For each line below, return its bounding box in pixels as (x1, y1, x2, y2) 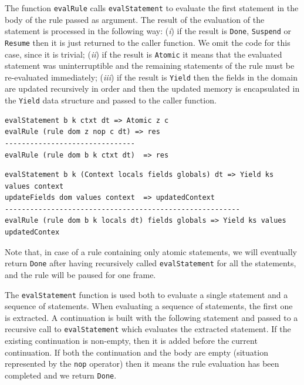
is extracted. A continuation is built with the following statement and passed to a (5, 311, 298, 323)
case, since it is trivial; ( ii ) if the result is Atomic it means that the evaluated (5, 48, 282, 60)
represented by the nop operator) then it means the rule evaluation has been (5, 357, 279, 370)
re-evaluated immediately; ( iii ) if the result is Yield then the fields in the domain (5, 71, 298, 83)
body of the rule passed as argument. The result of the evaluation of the (5, 13, 265, 25)
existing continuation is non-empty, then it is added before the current (5, 334, 258, 346)
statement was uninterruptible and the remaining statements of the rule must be (5, 59, 295, 72)
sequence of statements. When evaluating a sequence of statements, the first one (5, 300, 293, 312)
